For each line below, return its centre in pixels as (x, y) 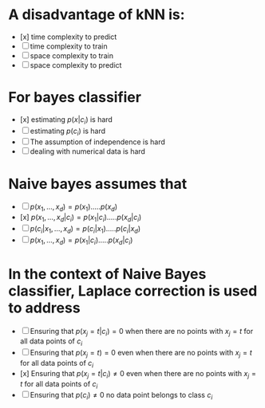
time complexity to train (69, 46)
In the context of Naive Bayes (107, 274)
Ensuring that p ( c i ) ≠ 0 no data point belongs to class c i (121, 396)
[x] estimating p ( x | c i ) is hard (66, 120)
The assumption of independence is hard (98, 142)
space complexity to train (72, 55)
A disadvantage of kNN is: (97, 15)
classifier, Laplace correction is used (133, 290)
